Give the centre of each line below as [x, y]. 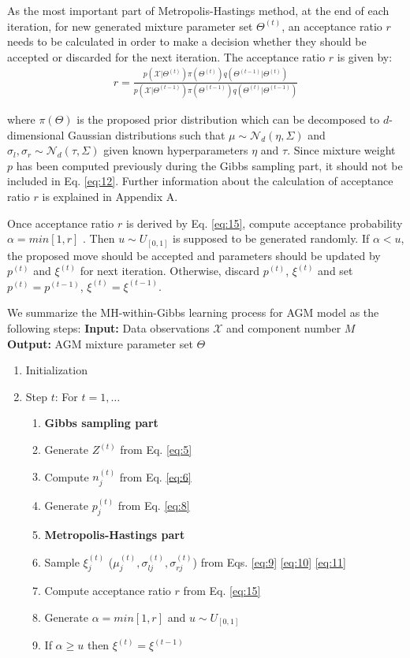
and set [335, 271]
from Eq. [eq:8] [154, 506]
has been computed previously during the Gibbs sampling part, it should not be [209, 165]
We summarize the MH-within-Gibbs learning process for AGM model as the [193, 312]
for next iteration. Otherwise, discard [170, 271]
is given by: [365, 56]
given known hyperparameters [176, 150]
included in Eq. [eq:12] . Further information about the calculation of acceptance [200, 181]
